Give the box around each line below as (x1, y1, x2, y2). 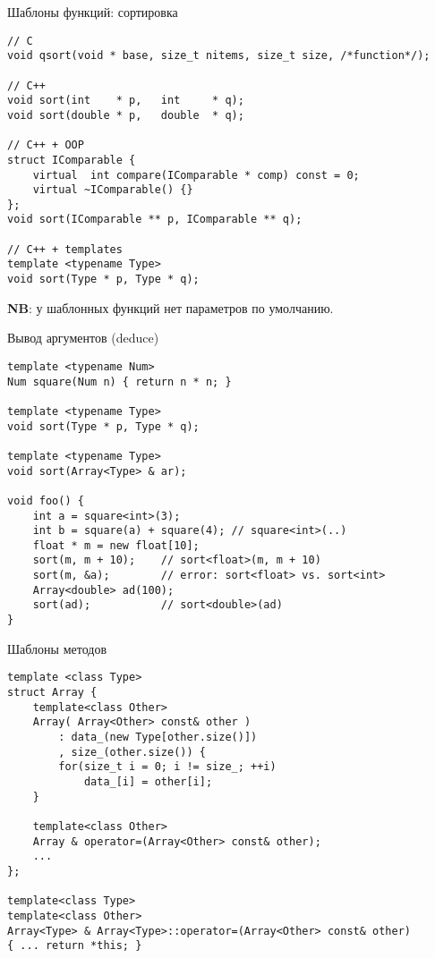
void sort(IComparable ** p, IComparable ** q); (7, 213, 303, 226)
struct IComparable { (7, 153, 136, 166)
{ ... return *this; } (7, 939, 142, 953)
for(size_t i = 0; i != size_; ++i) (58, 760, 277, 774)
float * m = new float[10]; (32, 538, 200, 552)
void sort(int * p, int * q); (7, 94, 244, 107)
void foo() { (7, 494, 84, 507)
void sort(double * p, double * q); (7, 108, 244, 122)
